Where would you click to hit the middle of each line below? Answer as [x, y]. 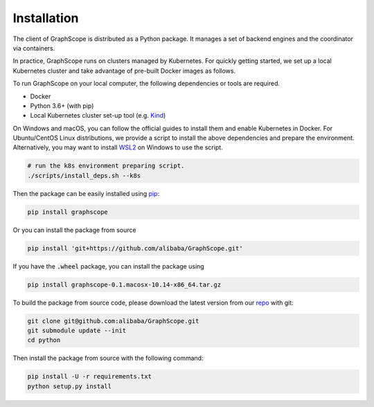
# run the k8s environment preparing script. [106, 166]
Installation [46, 18]
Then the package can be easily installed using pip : [86, 193]
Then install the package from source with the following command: [108, 358]
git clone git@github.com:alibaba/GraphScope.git [113, 321]
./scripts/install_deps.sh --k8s [84, 175]
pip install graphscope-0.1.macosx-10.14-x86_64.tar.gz [124, 284]
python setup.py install [70, 386]
